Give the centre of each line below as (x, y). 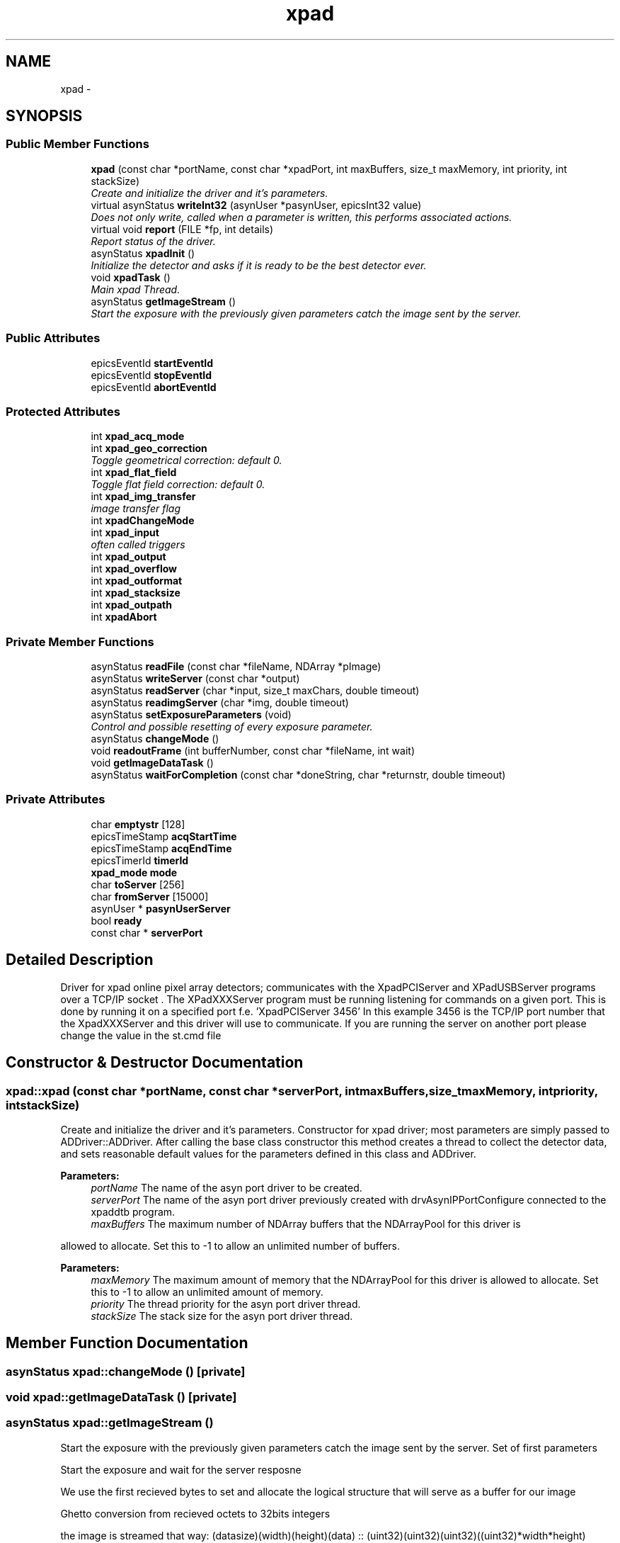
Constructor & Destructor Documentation (155, 1063)
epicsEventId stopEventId (151, 375)
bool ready (116, 920)
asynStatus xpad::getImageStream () (110, 1423)
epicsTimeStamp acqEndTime (161, 848)
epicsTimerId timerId (140, 860)
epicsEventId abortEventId (154, 387)
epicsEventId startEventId (152, 363)
